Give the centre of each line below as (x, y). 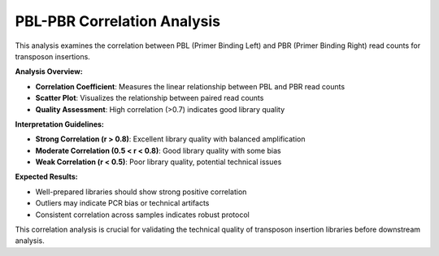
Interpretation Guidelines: (60, 124)
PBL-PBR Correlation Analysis (118, 21)
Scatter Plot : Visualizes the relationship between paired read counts (150, 98)
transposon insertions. (53, 56)
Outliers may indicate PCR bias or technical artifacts (122, 203)
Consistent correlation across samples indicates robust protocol (142, 215)
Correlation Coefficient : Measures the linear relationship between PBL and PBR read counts (190, 86)
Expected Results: (46, 177)
